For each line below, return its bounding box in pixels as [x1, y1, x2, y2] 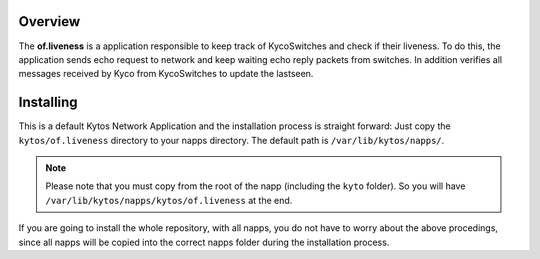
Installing [18, 94, 79, 111]
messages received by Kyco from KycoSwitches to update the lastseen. [18, 68, 314, 80]
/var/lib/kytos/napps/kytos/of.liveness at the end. [45, 194, 293, 206]
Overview [18, 13, 81, 30]
